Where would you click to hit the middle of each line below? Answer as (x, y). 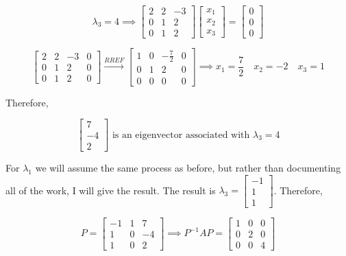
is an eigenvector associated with (181, 135)
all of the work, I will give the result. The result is (111, 190)
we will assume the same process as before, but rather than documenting (188, 168)
